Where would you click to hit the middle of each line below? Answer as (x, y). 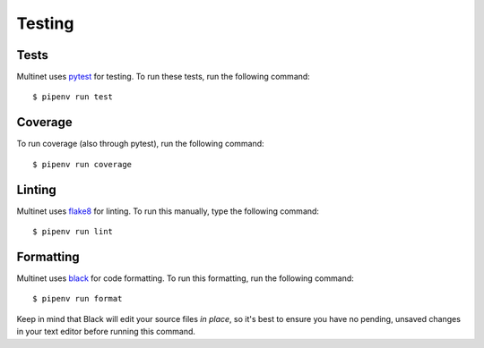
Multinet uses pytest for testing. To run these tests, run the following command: (164, 77)
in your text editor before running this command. (106, 332)
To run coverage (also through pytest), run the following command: (140, 144)
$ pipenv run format (78, 299)
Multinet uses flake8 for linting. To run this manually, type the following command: (168, 211)
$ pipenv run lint (73, 232)
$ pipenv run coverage (82, 164)
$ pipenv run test (73, 97)
